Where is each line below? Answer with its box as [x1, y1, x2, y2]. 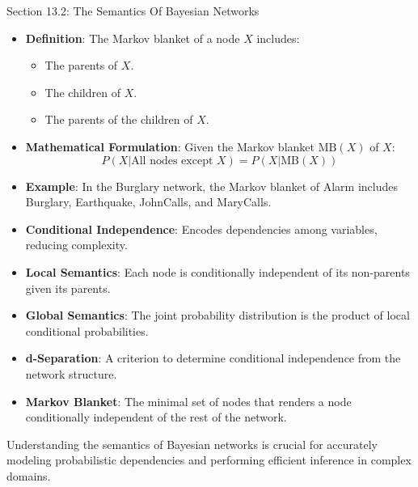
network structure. [25, 365, 117, 382]
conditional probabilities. [25, 322, 149, 339]
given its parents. [25, 279, 111, 296]
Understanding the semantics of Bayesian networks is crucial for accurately [6, 435, 378, 452]
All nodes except [131, 155, 213, 167]
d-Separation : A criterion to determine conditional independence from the [25, 349, 401, 366]
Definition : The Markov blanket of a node [25, 29, 240, 46]
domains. [6, 467, 51, 484]
